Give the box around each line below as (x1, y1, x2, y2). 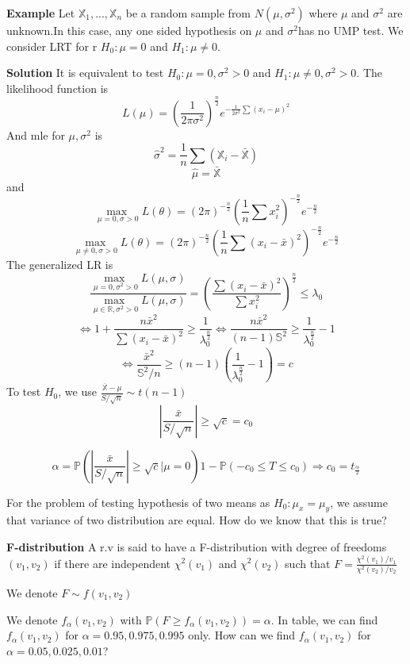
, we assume (330, 493, 388, 510)
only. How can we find (188, 627, 296, 643)
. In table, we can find (270, 611, 378, 628)
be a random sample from (125, 5, 251, 21)
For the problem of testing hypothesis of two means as (6, 493, 270, 510)
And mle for (6, 126, 65, 143)
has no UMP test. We (297, 22, 404, 38)
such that (285, 555, 331, 571)
